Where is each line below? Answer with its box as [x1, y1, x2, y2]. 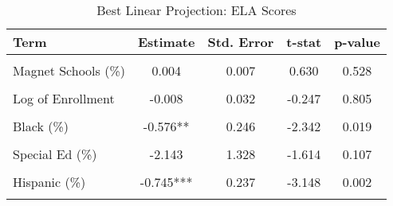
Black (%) [13, 117, 69, 135]
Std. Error [207, 33, 274, 51]
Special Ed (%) [13, 145, 97, 163]
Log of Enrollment [13, 89, 115, 107]
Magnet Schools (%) [13, 61, 125, 80]
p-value [334, 33, 380, 51]
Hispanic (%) [13, 173, 86, 191]
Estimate [137, 33, 195, 51]
